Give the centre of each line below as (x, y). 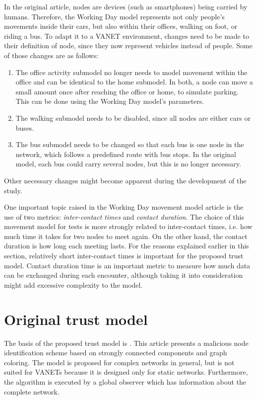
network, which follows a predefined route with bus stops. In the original (126, 154)
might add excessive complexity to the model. (73, 284)
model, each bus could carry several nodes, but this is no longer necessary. (128, 164)
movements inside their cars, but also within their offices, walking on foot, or (121, 26)
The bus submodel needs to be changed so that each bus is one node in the (130, 144)
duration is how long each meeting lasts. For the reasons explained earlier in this (127, 246)
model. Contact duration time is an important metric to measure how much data (127, 265)
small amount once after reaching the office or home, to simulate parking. (127, 91)
